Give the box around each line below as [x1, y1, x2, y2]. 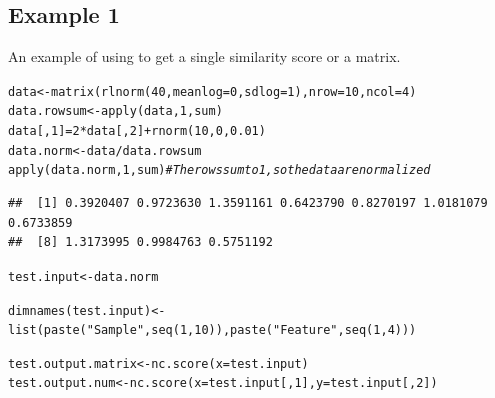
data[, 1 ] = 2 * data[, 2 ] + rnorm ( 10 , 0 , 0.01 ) [8, 124, 266, 139]
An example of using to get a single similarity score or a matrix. [8, 46, 401, 67]
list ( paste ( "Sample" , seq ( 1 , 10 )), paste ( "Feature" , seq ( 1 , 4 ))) [8, 323, 417, 338]
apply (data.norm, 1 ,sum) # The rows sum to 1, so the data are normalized [8, 163, 431, 178]
